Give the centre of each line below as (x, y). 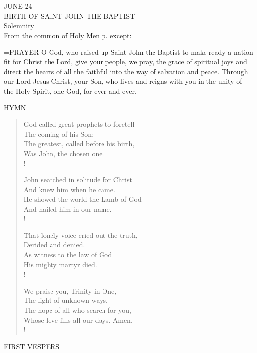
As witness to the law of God (68, 255)
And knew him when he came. (69, 189)
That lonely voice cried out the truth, (80, 235)
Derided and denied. (54, 245)
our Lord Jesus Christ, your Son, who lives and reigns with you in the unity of (123, 81)
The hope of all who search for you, (77, 310)
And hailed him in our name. (68, 208)
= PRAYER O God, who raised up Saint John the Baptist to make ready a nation (128, 52)
